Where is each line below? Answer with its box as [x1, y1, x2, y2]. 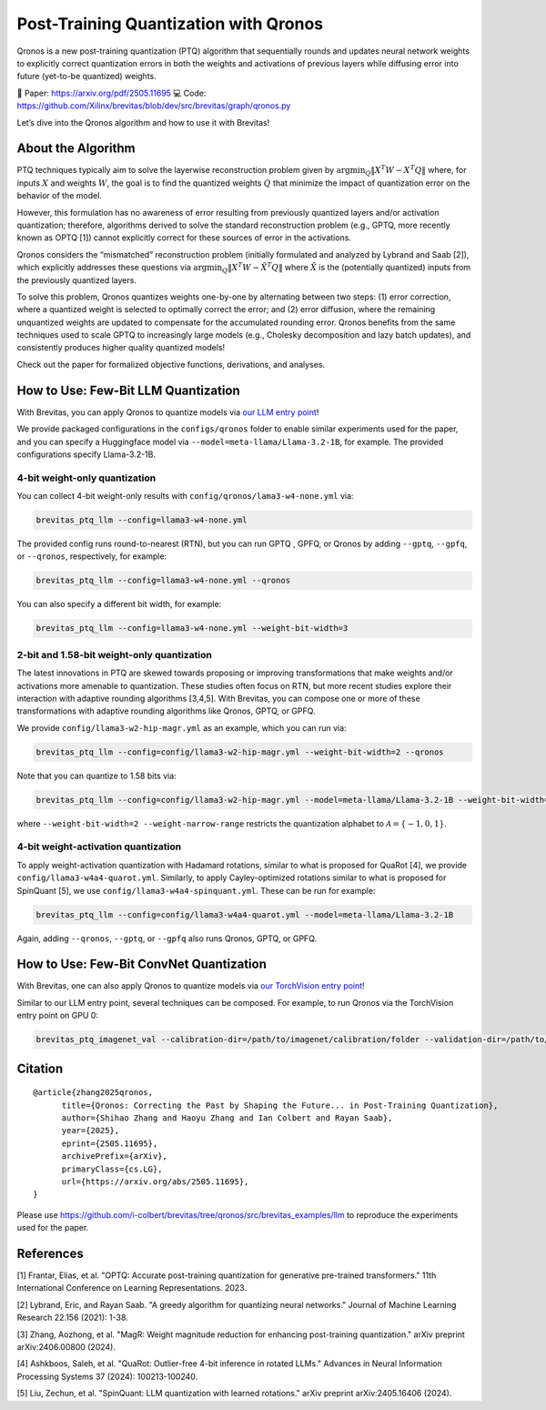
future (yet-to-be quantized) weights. [16, 71, 157, 82]
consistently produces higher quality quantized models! [16, 342, 226, 353]
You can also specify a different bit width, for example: [16, 599, 222, 610]
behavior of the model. [16, 190, 102, 201]
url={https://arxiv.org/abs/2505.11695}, [61, 1176, 249, 1187]
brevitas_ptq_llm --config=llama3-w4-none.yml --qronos [35, 575, 291, 586]
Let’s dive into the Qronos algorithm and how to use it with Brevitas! [16, 117, 270, 127]
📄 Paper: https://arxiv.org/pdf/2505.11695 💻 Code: [16, 87, 207, 98]
